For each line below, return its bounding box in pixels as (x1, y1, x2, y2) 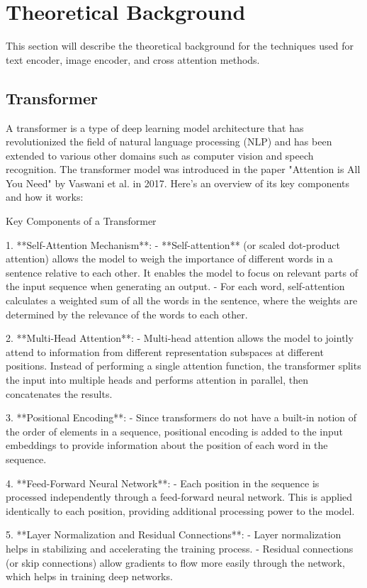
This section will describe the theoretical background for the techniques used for (6, 38, 354, 53)
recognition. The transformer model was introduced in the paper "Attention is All (6, 162, 361, 177)
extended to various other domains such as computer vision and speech (6, 148, 314, 162)
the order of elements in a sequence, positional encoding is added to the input (6, 423, 343, 438)
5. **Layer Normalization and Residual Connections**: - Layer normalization (6, 527, 341, 542)
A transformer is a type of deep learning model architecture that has (6, 120, 304, 135)
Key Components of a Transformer (6, 213, 157, 228)
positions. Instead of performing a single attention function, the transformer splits (6, 358, 361, 373)
